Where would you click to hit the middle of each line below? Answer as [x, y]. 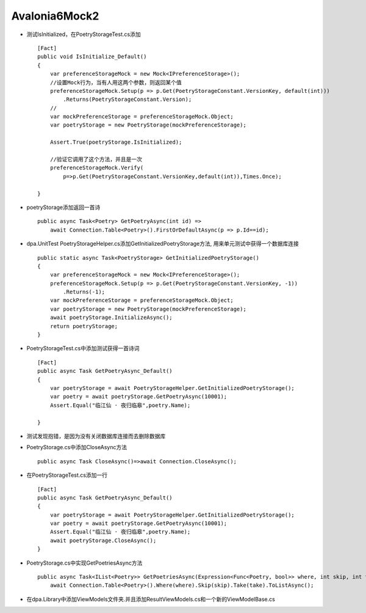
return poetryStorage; [84, 326]
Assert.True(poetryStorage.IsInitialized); [116, 142]
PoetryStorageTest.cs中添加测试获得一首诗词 [83, 348]
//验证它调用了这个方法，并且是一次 [96, 160]
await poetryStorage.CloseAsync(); [103, 540]
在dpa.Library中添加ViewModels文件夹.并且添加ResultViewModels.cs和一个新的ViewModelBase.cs [151, 599]
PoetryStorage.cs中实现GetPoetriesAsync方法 [84, 563]
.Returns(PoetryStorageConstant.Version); [127, 100]
